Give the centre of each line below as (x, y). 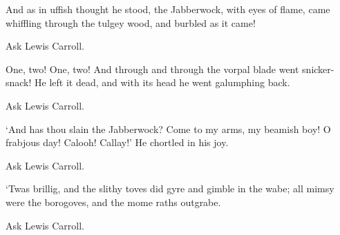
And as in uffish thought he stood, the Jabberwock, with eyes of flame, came (168, 9)
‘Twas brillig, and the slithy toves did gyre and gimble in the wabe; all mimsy (170, 188)
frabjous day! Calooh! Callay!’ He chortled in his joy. (117, 142)
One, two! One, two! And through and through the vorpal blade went (152, 69)
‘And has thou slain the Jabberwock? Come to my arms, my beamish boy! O (168, 129)
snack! (19, 82)
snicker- (318, 69)
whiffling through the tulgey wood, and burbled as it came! (131, 22)
